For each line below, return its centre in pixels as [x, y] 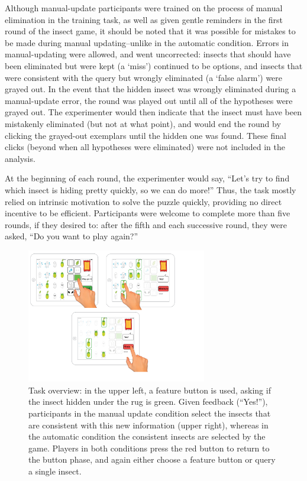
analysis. [20, 158]
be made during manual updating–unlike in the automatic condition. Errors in [147, 42]
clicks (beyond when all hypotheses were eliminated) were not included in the [145, 147]
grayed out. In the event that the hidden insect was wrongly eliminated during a [151, 89]
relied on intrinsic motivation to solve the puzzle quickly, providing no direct [143, 201]
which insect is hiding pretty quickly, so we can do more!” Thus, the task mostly [151, 189]
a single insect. [55, 471]
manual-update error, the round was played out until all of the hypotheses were [149, 100]
